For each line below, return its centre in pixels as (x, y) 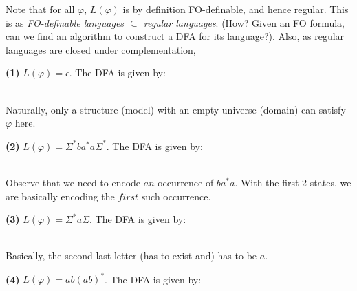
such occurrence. (176, 196)
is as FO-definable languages (65, 22)
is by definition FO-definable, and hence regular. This (236, 9)
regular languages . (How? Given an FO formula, (244, 22)
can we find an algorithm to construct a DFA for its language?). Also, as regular (175, 36)
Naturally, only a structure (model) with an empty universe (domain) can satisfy (176, 109)
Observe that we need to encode (73, 182)
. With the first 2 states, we (293, 182)
